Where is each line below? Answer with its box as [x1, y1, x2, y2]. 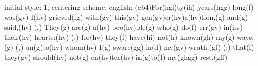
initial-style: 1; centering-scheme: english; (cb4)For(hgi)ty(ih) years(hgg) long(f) [4, 2, 254, 12]
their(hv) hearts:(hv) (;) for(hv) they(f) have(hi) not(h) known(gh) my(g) [4, 31, 235, 42]
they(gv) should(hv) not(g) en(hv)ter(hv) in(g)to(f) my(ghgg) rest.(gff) [4, 51, 228, 62]
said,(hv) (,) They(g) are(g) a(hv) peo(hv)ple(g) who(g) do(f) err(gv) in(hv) [4, 21, 243, 32]
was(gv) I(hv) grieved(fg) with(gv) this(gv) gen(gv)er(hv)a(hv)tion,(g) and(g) [4, 11, 248, 22]
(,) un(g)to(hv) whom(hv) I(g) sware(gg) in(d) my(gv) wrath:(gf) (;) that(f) [15, 41, 254, 52]
